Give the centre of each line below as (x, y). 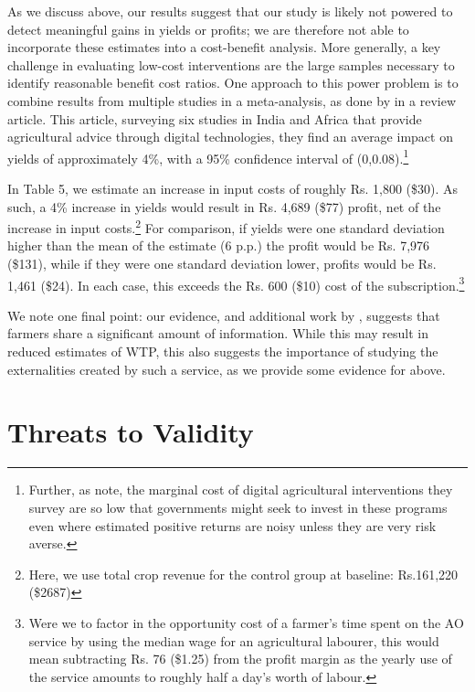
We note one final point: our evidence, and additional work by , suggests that (224, 315)
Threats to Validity (131, 432)
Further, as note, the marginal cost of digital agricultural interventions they (241, 490)
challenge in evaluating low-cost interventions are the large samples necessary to (231, 64)
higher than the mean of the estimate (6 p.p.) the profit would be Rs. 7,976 (219, 245)
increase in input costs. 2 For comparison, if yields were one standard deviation (226, 226)
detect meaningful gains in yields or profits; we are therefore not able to (208, 29)
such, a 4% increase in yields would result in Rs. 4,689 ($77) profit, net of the (224, 206)
